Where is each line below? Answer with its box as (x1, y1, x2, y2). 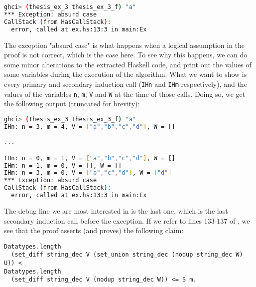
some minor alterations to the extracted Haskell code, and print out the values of (4, 59, 252, 69)
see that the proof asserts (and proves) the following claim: (4, 225, 184, 236)
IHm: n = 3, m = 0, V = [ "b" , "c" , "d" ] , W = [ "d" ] (4, 169, 172, 177)
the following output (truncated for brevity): (4, 98, 140, 109)
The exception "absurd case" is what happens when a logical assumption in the (4, 39, 245, 50)
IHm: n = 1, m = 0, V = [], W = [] (4, 162, 122, 169)
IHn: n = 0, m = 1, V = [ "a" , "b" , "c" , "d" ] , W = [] (4, 154, 175, 162)
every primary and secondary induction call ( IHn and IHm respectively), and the (4, 78, 247, 89)
